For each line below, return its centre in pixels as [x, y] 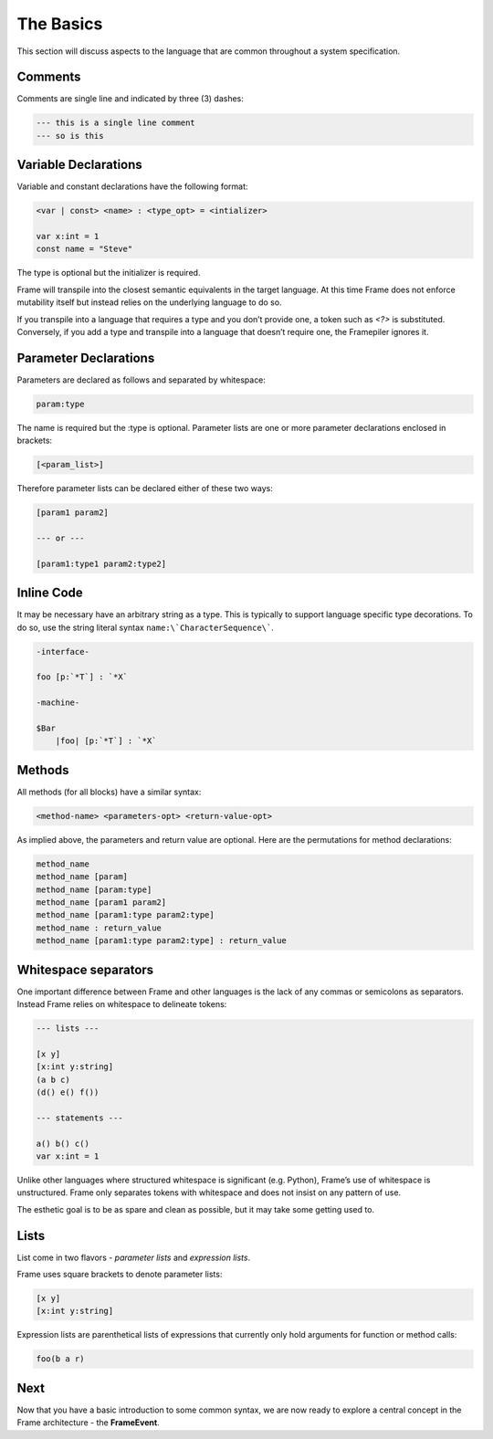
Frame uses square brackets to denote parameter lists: [120, 1275]
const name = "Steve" [84, 249]
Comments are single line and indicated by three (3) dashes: [130, 99]
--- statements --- [79, 1118]
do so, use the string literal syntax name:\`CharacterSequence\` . [145, 627]
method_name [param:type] [94, 889]
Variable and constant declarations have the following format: [132, 186]
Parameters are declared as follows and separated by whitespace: [142, 380]
